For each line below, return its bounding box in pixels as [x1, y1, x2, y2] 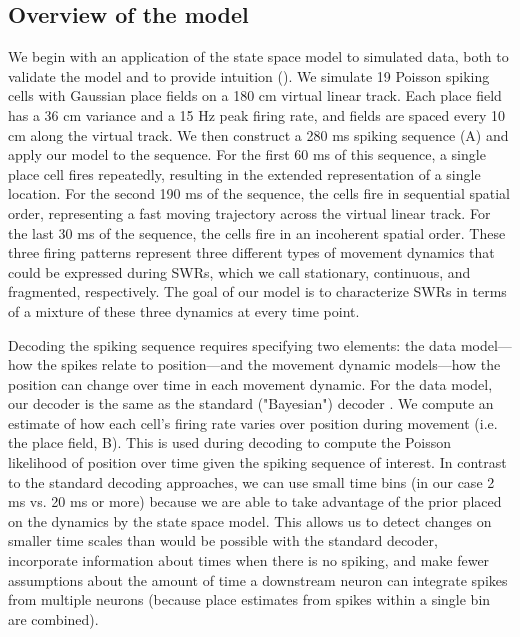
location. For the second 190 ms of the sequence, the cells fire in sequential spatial [8, 183, 510, 204]
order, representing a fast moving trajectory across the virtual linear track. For [8, 202, 491, 223]
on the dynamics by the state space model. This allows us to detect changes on [8, 510, 492, 531]
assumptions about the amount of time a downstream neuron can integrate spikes [8, 569, 508, 590]
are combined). [8, 608, 99, 629]
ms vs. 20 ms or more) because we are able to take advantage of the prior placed [8, 491, 502, 512]
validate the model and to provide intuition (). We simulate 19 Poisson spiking [8, 65, 490, 86]
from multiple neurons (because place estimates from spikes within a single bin [8, 589, 491, 610]
